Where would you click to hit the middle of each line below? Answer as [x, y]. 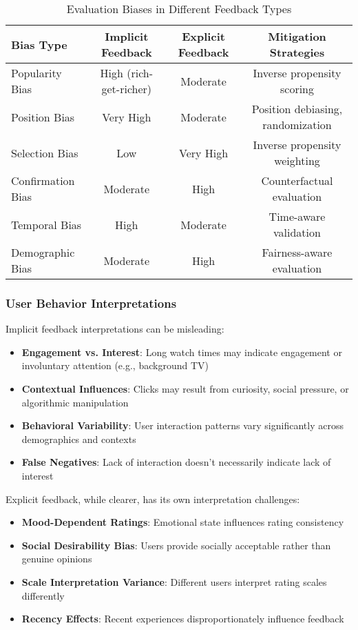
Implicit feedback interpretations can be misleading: [115, 329]
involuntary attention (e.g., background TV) [115, 365]
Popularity [36, 73]
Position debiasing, [297, 109]
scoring [297, 89]
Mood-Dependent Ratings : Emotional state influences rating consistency [183, 522]
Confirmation [43, 180]
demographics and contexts [79, 439]
